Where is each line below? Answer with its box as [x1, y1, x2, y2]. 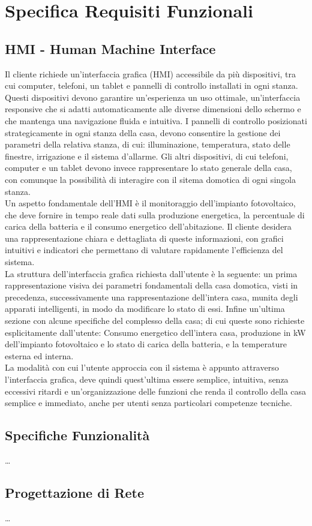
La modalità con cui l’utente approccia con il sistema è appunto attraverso [5, 361, 279, 374]
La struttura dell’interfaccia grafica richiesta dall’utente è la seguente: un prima [5, 267, 298, 279]
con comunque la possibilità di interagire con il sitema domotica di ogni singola [5, 173, 296, 185]
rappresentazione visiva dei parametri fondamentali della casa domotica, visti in [5, 279, 298, 291]
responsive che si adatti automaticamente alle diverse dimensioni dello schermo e [5, 103, 301, 115]
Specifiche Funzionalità [5, 426, 150, 444]
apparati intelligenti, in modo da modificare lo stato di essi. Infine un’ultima [5, 302, 285, 315]
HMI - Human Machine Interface [5, 39, 216, 58]
